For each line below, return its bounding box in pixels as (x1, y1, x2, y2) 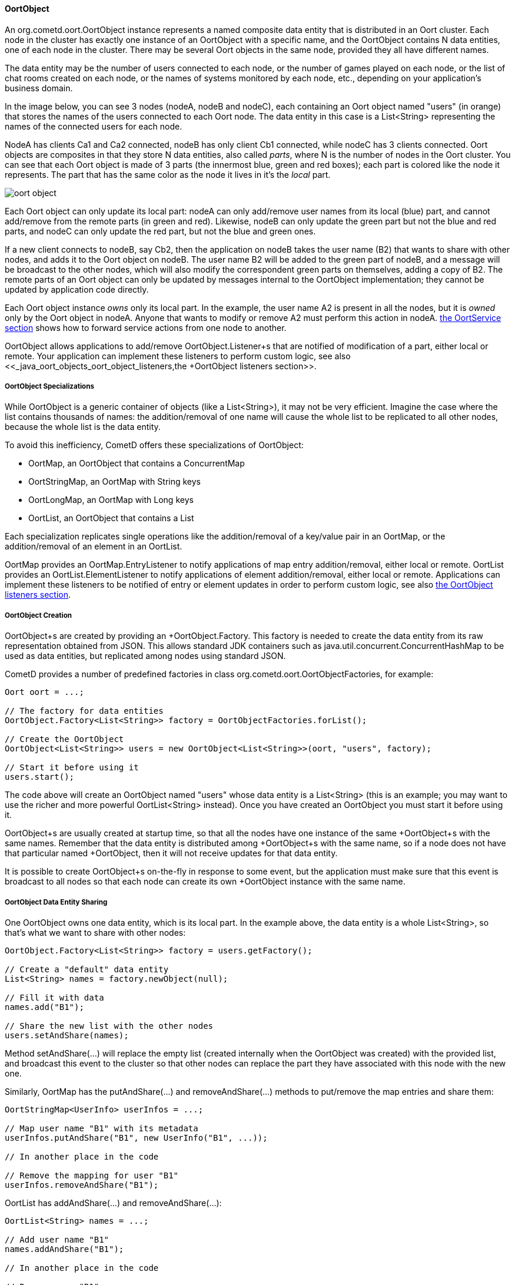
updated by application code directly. (5, 284, 149, 294)
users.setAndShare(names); (5, 1030, 129, 1040)
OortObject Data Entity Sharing (5, 897, 108, 906)
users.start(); (5, 772, 75, 782)
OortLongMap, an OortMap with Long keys (28, 495, 194, 505)
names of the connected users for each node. (5, 121, 182, 131)
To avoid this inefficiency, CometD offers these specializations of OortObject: (5, 440, 304, 451)
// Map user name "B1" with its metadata (5, 1123, 198, 1133)
